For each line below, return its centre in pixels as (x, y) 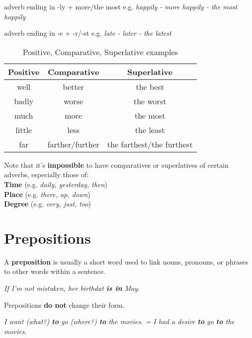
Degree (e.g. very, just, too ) (48, 204)
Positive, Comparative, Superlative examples (100, 52)
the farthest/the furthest (150, 144)
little (24, 130)
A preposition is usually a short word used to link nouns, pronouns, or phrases (126, 261)
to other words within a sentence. (55, 271)
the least (150, 130)
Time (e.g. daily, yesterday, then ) (56, 184)
